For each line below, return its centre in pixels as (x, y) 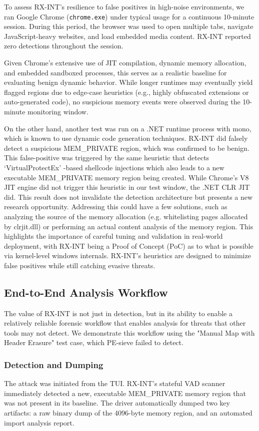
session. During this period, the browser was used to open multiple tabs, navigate (129, 26)
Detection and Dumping (54, 365)
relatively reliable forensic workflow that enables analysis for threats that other (125, 323)
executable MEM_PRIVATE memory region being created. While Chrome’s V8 (126, 177)
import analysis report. (39, 422)
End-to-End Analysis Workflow (86, 292)
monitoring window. (58, 111)
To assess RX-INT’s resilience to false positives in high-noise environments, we (124, 6)
